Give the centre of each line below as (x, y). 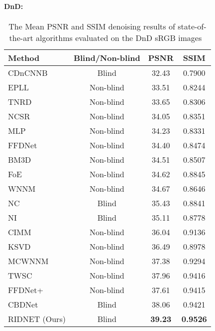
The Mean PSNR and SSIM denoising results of (92, 26)
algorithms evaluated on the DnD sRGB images (119, 37)
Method (24, 57)
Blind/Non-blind (107, 57)
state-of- (192, 26)
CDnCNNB (28, 72)
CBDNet (23, 304)
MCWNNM (28, 261)
